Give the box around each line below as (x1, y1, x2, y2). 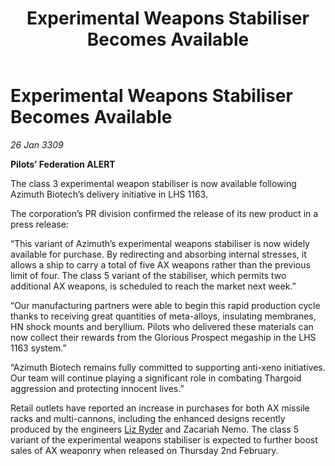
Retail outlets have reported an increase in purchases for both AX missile (10, 402, 310, 414)
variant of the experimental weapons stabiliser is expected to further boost (10, 433, 318, 446)
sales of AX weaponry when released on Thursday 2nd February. (10, 444, 279, 456)
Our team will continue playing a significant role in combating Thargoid (10, 372, 302, 384)
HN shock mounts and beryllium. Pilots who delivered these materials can (10, 320, 314, 332)
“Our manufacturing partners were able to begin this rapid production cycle (10, 299, 321, 311)
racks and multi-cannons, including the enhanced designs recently (10, 412, 286, 424)
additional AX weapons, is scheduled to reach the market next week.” (10, 280, 297, 292)
